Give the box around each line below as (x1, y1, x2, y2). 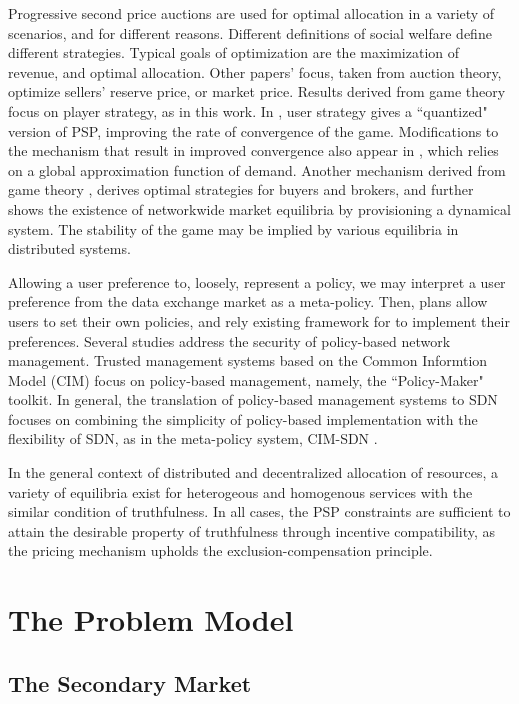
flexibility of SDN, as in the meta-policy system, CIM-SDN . (8, 428, 378, 449)
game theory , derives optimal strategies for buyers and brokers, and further (8, 179, 474, 200)
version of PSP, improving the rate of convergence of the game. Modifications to (8, 120, 499, 141)
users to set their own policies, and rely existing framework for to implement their (8, 310, 510, 331)
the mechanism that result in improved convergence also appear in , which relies (8, 140, 499, 161)
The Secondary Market (8, 667, 252, 698)
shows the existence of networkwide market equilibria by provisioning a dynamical (8, 198, 511, 219)
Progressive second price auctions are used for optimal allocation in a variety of (8, 3, 495, 23)
